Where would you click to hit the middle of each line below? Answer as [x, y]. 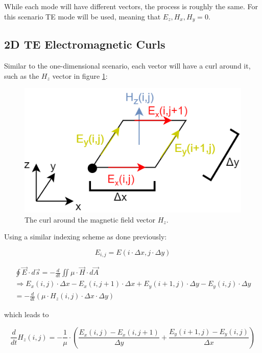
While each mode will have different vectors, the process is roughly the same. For [131, 6]
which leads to [27, 314]
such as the [22, 75]
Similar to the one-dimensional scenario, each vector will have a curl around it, [127, 66]
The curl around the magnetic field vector [90, 219]
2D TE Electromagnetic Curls [85, 44]
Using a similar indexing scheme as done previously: [86, 237]
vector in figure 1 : [80, 75]
